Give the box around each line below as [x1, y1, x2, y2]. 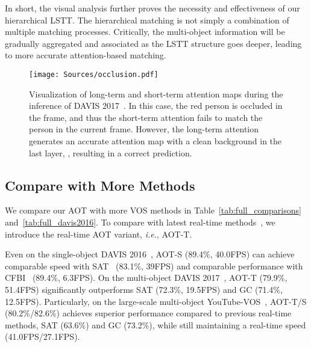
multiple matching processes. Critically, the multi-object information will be [5, 25, 285, 38]
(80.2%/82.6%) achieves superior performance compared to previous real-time [5, 307, 292, 319]
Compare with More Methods [5, 176, 195, 194]
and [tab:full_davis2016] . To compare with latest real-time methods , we [5, 215, 275, 228]
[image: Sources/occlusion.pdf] [29, 70, 159, 79]
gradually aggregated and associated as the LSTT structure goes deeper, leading [5, 37, 302, 49]
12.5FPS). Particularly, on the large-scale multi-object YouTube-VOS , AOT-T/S [5, 295, 307, 307]
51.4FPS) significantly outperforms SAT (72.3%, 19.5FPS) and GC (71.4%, [5, 283, 283, 295]
